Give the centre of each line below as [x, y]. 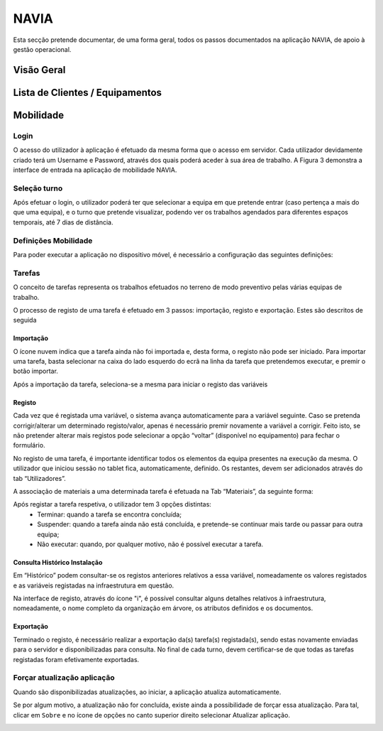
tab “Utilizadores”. [40, 478]
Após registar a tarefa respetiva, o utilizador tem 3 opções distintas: [112, 504]
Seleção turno [38, 188]
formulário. [29, 445]
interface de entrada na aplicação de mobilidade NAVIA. [95, 170]
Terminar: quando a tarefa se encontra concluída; [110, 514]
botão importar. [35, 371]
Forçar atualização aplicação [64, 678]
